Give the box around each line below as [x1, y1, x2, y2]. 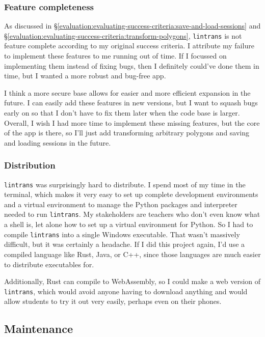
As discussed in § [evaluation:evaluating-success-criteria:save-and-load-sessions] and [4, 20, 261, 31]
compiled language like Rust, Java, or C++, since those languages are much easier [4, 248, 261, 259]
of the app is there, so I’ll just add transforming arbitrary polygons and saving [4, 127, 250, 138]
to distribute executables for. [4, 259, 94, 269]
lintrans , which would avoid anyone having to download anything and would [4, 286, 248, 296]
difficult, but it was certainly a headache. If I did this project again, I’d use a [4, 239, 245, 249]
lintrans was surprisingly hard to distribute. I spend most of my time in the [4, 179, 246, 189]
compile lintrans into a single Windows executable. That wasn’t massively [4, 229, 240, 239]
